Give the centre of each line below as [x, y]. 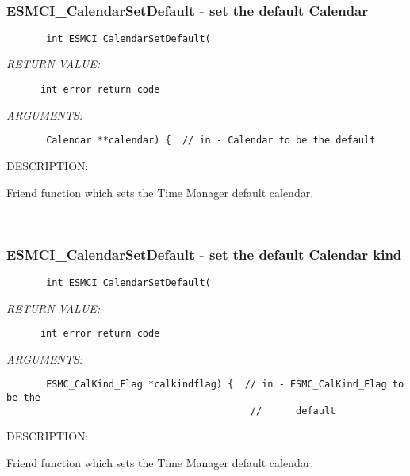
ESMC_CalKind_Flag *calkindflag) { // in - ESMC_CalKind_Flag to [225, 385]
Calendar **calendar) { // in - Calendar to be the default [211, 141]
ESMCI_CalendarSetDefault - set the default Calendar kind [204, 254]
